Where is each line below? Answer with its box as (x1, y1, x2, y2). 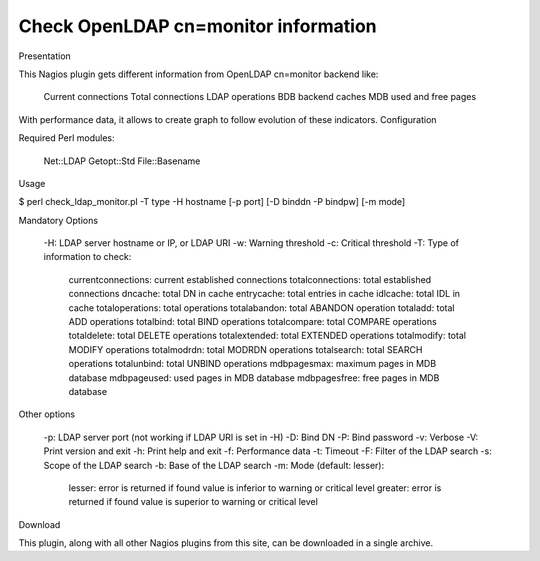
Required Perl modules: (18, 132, 115, 144)
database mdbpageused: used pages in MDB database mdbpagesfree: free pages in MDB (68, 371, 440, 384)
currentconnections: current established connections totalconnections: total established (68, 273, 432, 285)
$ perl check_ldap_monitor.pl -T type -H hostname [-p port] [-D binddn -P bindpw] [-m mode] (18, 196, 406, 208)
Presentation (18, 50, 72, 62)
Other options (18, 408, 75, 420)
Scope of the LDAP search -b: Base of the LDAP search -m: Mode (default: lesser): (43, 459, 385, 471)
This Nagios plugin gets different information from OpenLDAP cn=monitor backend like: (18, 68, 379, 80)
